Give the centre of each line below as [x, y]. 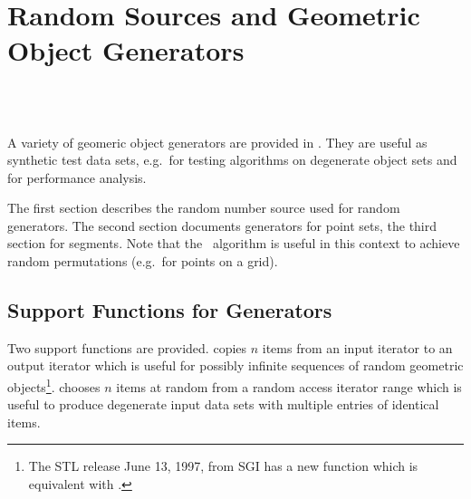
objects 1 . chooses [54, 385]
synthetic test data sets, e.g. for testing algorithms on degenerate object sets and [232, 160]
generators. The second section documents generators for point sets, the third [222, 225]
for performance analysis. [77, 177]
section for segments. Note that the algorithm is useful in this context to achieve [234, 243]
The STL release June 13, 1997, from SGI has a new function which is [223, 466]
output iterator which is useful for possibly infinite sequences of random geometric [235, 365]
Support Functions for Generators [170, 310]
